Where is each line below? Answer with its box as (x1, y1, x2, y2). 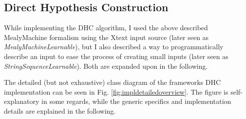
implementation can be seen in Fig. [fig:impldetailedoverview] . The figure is (4, 86, 228, 97)
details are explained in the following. (4, 105, 116, 116)
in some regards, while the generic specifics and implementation (41, 96, 231, 106)
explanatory (4, 96, 39, 106)
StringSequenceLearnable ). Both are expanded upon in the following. (4, 60, 208, 71)
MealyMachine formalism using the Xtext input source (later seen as (4, 32, 209, 42)
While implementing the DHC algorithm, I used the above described (4, 22, 208, 33)
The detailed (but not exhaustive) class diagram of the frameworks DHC (4, 77, 221, 87)
